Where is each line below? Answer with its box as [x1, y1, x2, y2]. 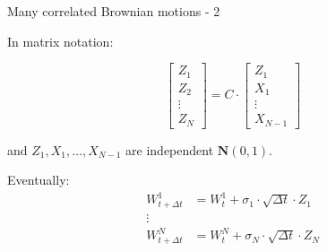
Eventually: [7, 170, 70, 189]
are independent [125, 140, 214, 159]
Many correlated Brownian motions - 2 [7, 2, 220, 20]
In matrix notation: [7, 31, 114, 50]
